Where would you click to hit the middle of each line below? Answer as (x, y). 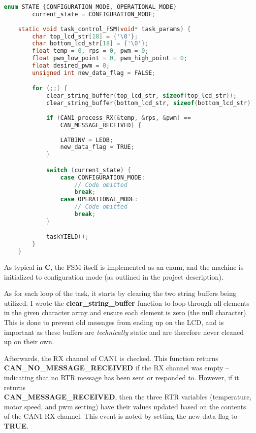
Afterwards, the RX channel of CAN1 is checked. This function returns (111, 358)
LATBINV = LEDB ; (87, 140)
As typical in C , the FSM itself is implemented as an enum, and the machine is (124, 267)
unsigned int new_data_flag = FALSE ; (94, 73)
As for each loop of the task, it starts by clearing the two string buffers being (120, 293)
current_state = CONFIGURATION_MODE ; (94, 14)
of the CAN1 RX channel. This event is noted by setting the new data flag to (121, 416)
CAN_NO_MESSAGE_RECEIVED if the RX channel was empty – (117, 368)
